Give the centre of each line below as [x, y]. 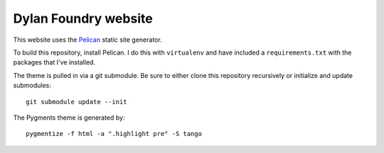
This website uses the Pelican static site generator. [88, 40]
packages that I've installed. [54, 62]
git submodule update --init [76, 102]
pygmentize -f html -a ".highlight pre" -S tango [114, 134]
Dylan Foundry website [83, 18]
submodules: [32, 86]
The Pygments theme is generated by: [69, 118]
